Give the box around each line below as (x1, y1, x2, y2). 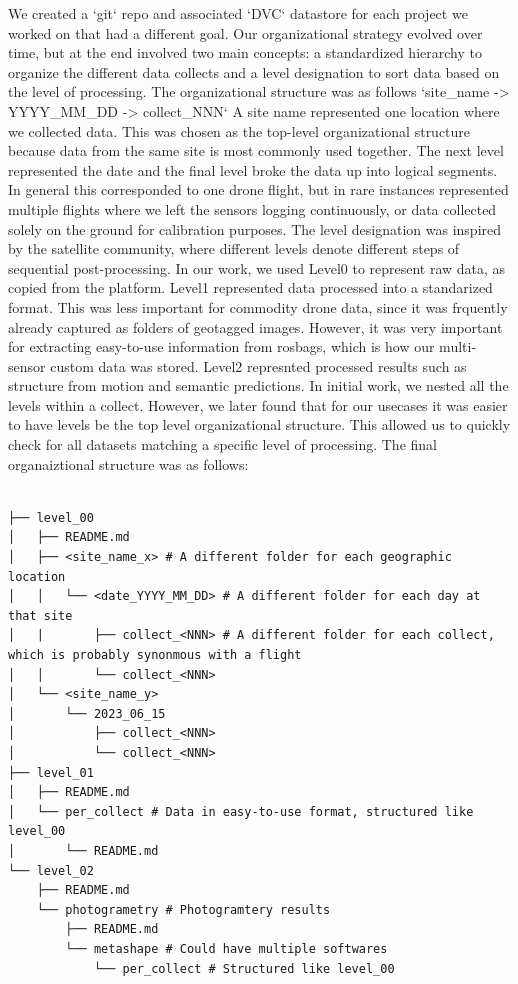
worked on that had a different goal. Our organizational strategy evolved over (8, 22, 483, 43)
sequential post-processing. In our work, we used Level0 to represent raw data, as (8, 257, 506, 278)
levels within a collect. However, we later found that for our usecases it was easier (8, 394, 508, 415)
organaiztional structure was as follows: (8, 453, 249, 474)
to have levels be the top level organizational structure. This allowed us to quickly (8, 414, 511, 435)
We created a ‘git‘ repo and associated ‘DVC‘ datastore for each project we (8, 3, 468, 23)
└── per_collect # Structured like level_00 (93, 961, 395, 976)
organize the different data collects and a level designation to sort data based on (8, 61, 500, 82)
